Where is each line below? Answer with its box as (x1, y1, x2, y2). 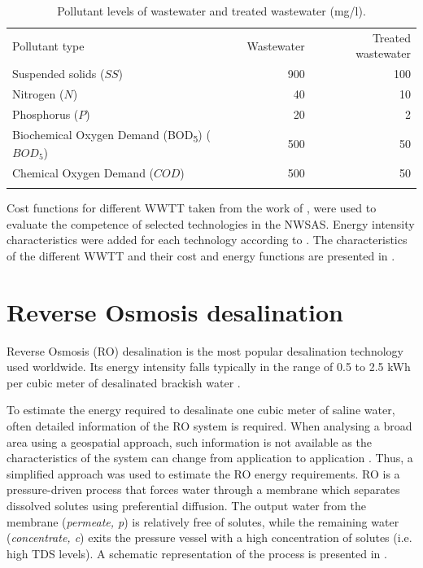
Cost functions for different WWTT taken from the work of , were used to (7, 199, 377, 216)
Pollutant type (12, 37, 85, 54)
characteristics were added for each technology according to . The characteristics (7, 231, 408, 248)
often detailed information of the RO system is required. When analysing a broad (7, 417, 412, 434)
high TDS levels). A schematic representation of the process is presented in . (7, 544, 387, 561)
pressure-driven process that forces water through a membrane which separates (7, 481, 400, 498)
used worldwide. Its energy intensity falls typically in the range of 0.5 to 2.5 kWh (7, 358, 411, 375)
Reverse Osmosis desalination (7, 295, 344, 328)
